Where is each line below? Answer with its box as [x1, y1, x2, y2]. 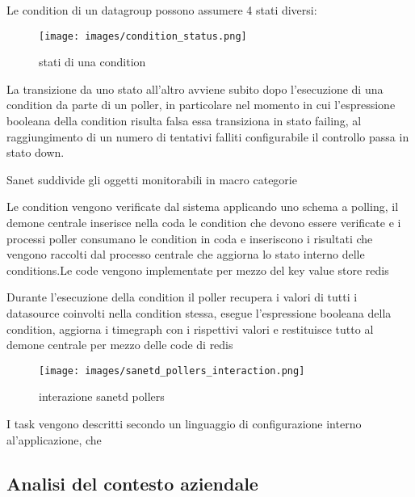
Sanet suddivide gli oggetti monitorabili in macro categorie [6, 171, 297, 187]
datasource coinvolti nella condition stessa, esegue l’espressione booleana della [6, 304, 392, 321]
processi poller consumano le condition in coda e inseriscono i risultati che [6, 230, 373, 246]
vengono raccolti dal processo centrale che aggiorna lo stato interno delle [6, 246, 365, 263]
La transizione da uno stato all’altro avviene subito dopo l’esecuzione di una [6, 80, 384, 97]
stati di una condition [39, 53, 146, 70]
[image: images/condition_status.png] [39, 30, 247, 42]
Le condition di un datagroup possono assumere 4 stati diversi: [6, 2, 317, 18]
